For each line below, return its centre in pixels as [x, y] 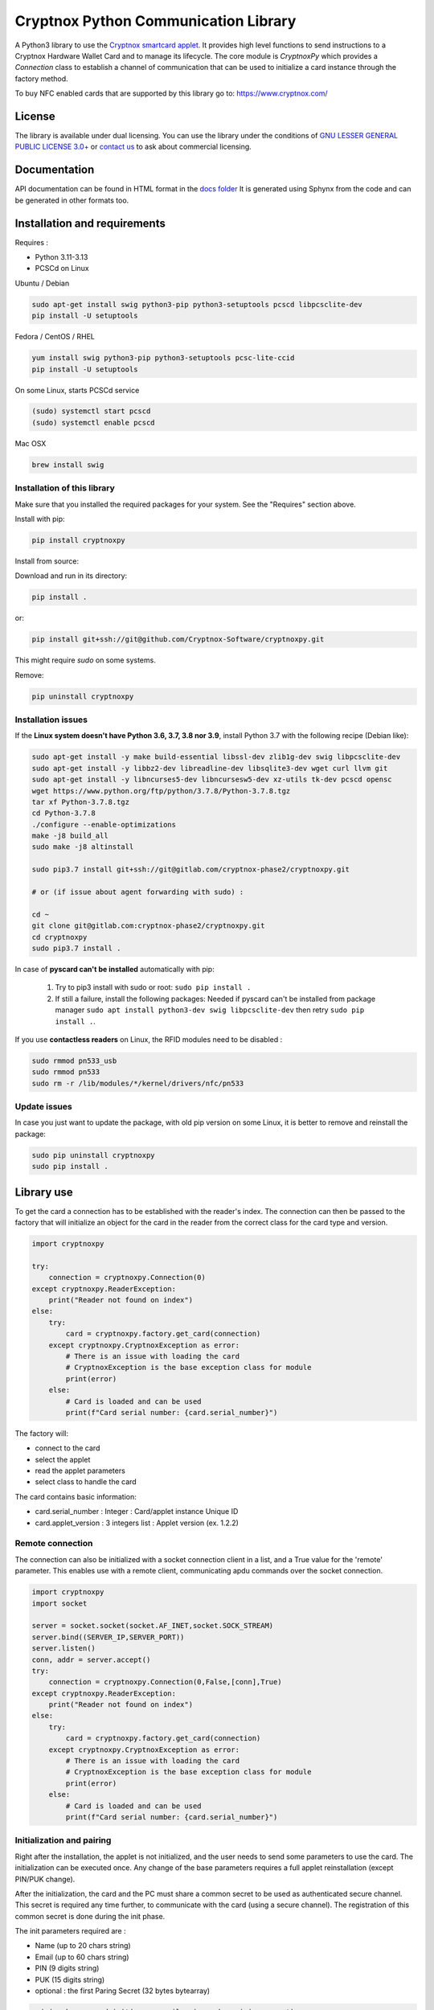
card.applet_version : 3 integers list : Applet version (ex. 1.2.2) [137, 1523]
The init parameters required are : [70, 1931]
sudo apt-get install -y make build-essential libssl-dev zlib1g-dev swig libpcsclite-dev [216, 757]
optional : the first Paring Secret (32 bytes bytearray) [123, 1991]
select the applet [63, 1459]
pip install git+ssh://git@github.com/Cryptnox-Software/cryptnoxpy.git [178, 640]
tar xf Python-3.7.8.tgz [81, 802]
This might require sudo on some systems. [85, 660]
